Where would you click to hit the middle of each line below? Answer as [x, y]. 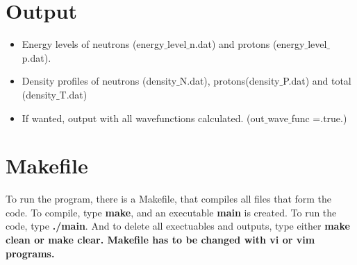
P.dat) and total [317, 81]
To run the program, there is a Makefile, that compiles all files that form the [169, 199]
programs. [30, 253]
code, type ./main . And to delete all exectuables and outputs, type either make [178, 226]
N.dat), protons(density [230, 81]
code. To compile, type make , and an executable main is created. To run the [171, 212]
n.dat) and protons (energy [247, 44]
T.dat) [73, 94]
